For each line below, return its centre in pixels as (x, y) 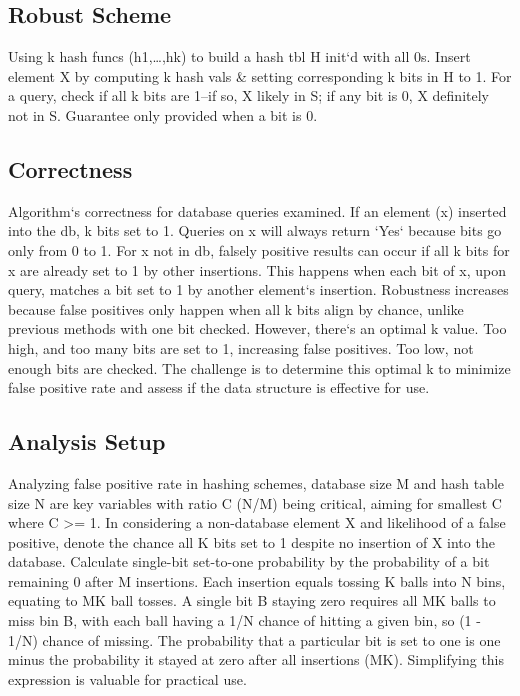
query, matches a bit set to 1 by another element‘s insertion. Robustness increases (258, 289)
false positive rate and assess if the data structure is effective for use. (219, 387)
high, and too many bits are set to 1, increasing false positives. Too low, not (241, 347)
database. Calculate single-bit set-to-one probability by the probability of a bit (249, 561)
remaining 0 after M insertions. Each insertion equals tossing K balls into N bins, (257, 580)
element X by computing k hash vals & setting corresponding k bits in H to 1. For (260, 75)
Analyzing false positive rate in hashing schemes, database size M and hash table (256, 482)
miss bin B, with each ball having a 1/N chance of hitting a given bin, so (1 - (244, 620)
